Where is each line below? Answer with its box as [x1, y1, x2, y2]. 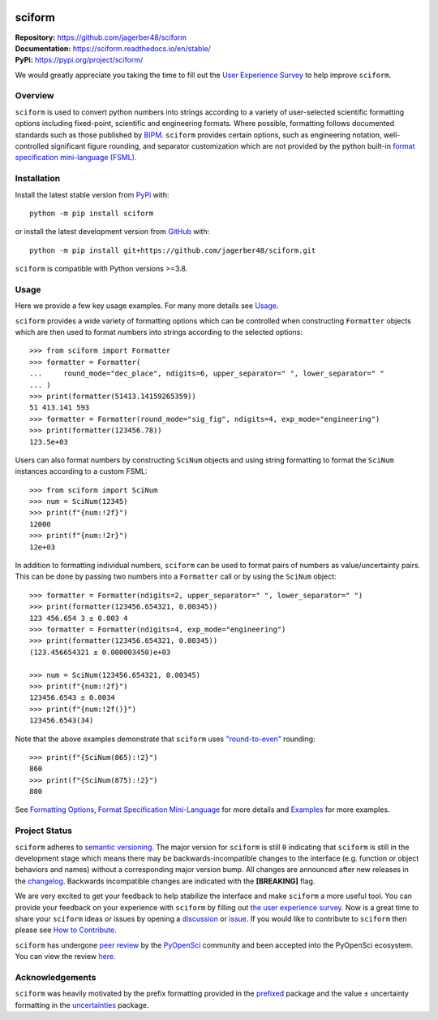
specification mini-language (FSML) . [15, 153, 137, 163]
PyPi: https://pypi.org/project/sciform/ [15, 55, 144, 65]
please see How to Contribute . [15, 925, 117, 935]
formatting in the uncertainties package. [15, 1000, 149, 1009]
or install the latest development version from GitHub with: [15, 227, 210, 237]
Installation [15, 173, 61, 184]
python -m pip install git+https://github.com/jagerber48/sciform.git [29, 245, 316, 255]
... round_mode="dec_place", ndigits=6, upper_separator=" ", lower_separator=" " [29, 369, 384, 378]
